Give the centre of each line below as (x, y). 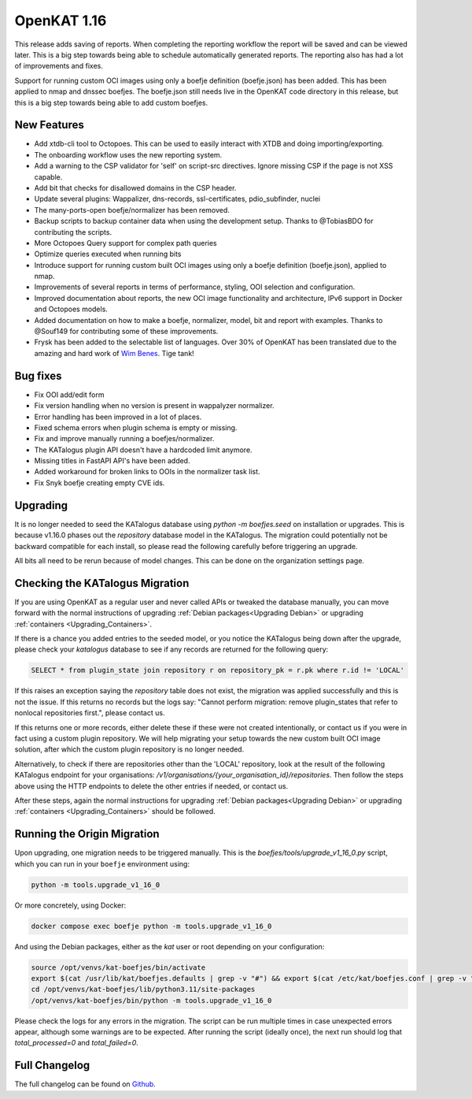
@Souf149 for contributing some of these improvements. (126, 332)
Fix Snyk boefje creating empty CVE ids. (100, 483)
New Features (49, 125)
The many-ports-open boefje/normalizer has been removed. (132, 210)
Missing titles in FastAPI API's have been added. (112, 461)
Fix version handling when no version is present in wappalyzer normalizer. (154, 406)
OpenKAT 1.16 (61, 20)
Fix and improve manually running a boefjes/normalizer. (124, 439)
